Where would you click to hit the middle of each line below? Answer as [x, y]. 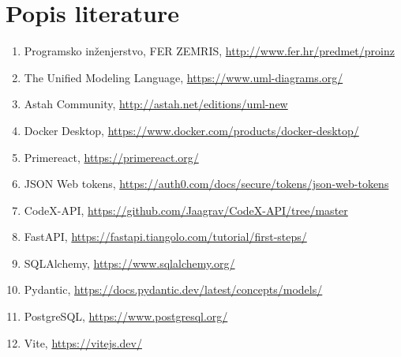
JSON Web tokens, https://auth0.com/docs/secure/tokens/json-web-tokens [206, 184]
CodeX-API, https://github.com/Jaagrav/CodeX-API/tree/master [186, 210]
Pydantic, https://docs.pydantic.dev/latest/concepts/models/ [173, 289]
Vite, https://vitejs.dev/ [83, 342]
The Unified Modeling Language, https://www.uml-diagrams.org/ [184, 77]
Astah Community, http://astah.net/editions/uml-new [156, 104]
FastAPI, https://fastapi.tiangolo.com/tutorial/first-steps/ [165, 237]
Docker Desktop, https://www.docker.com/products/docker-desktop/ [191, 130]
